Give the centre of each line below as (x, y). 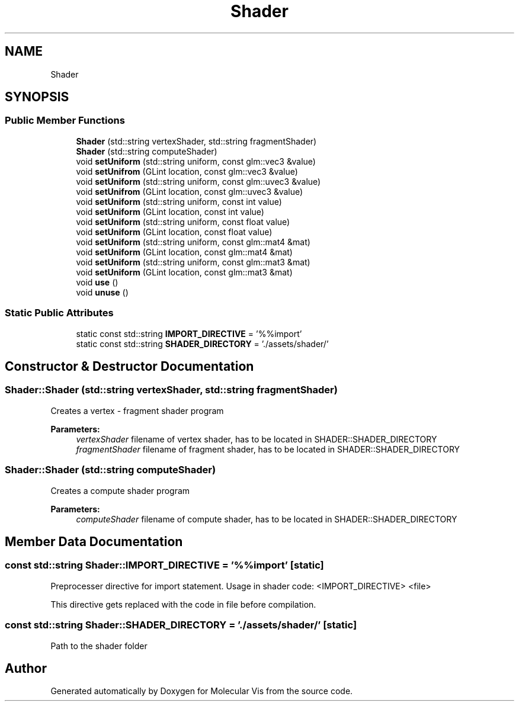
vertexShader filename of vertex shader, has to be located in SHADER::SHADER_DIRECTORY (257, 439)
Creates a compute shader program (120, 490)
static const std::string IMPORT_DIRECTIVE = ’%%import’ (189, 333)
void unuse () (102, 292)
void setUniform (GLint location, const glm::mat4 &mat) (184, 252)
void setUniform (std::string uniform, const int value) (179, 201)
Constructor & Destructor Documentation (129, 366)
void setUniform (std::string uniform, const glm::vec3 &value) (196, 161)
